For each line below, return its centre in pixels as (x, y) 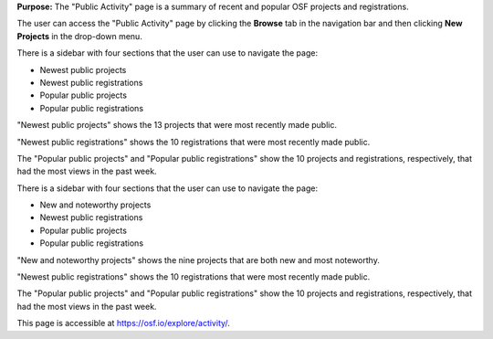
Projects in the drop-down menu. (80, 36)
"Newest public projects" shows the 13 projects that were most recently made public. (177, 125)
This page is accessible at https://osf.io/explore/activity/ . (123, 323)
